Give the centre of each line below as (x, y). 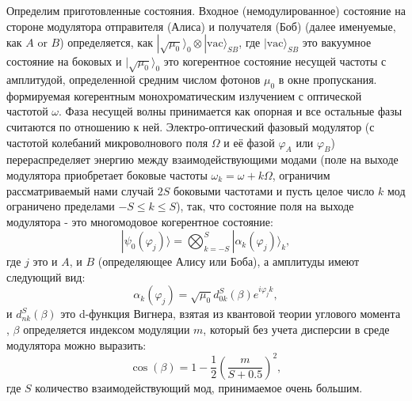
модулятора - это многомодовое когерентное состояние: (140, 221)
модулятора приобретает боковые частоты (107, 174)
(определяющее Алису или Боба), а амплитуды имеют (229, 261)
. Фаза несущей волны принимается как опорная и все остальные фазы (231, 111)
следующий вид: (46, 276)
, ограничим (301, 174)
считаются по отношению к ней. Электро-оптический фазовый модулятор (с (191, 126)
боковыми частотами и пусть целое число (274, 190)
